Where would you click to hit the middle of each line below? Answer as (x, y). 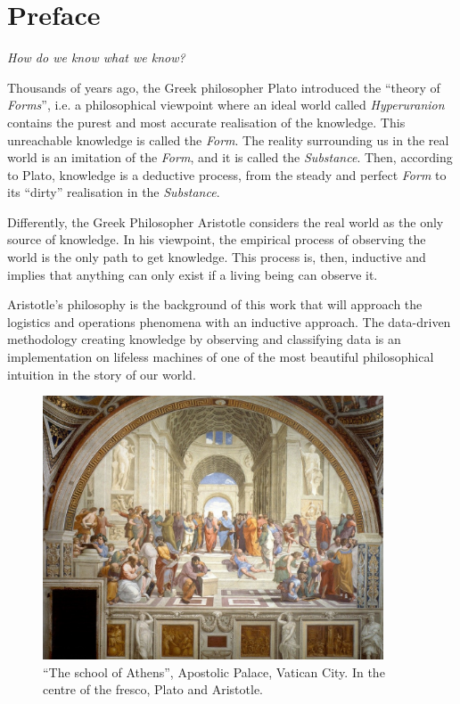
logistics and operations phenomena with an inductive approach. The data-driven (229, 321)
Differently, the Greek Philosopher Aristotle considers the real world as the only (226, 221)
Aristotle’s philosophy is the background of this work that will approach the (215, 304)
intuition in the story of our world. (102, 374)
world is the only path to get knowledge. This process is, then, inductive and (217, 257)
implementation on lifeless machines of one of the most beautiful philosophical (221, 357)
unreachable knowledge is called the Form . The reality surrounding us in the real (228, 139)
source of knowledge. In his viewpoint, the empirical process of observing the (217, 239)
